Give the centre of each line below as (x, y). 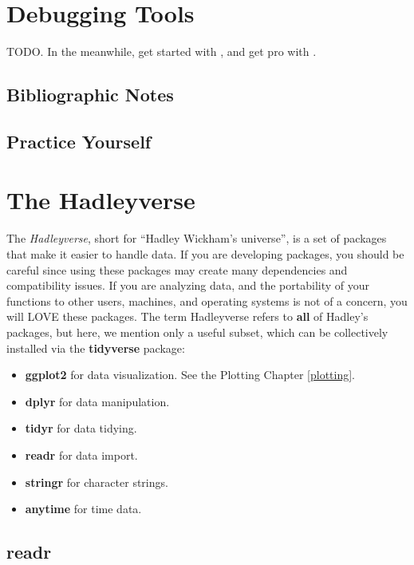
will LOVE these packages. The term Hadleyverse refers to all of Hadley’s (187, 316)
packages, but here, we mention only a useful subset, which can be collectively (197, 332)
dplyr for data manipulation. (97, 401)
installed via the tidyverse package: (96, 348)
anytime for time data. (83, 509)
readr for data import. (81, 454)
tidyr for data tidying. (81, 428)
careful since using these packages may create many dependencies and (177, 269)
